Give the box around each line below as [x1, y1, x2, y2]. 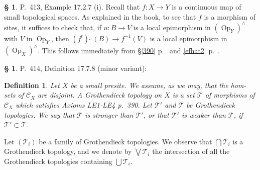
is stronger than [85, 109, 134, 120]
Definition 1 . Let [4, 79, 60, 90]
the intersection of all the [152, 146, 230, 156]
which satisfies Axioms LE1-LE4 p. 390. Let [16, 99, 152, 110]
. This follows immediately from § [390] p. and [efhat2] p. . [38, 45, 220, 55]
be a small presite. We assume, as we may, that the [70, 79, 228, 90]
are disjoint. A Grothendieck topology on [38, 90, 162, 100]
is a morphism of [204, 11, 255, 22]
